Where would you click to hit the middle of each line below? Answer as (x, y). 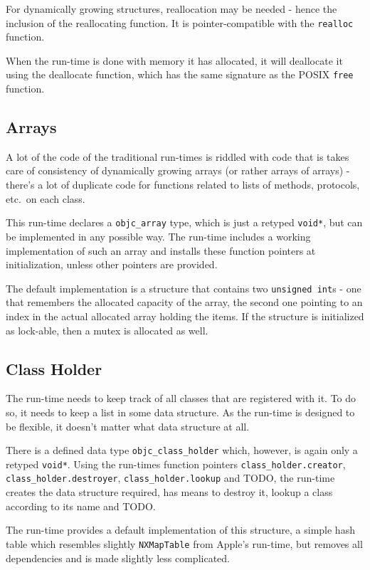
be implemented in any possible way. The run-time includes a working (158, 236)
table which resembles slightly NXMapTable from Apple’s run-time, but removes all (184, 543)
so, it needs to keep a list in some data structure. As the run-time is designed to (180, 412)
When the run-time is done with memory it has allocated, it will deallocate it (174, 60)
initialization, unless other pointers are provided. (112, 264)
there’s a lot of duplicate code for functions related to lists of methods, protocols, (183, 185)
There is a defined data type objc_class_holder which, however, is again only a (182, 450)
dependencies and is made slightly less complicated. (118, 558)
